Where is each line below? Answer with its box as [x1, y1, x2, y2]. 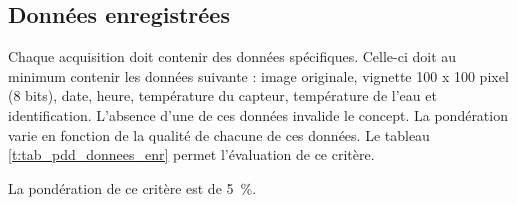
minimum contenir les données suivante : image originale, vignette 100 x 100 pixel [8, 65, 509, 86]
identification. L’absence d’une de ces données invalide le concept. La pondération [8, 104, 508, 125]
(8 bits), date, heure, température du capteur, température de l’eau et [8, 85, 437, 106]
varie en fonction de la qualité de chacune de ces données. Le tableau [8, 124, 430, 145]
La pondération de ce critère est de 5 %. [8, 177, 257, 198]
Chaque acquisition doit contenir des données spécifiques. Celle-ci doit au [8, 46, 457, 67]
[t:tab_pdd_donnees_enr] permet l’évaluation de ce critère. [8, 144, 375, 165]
